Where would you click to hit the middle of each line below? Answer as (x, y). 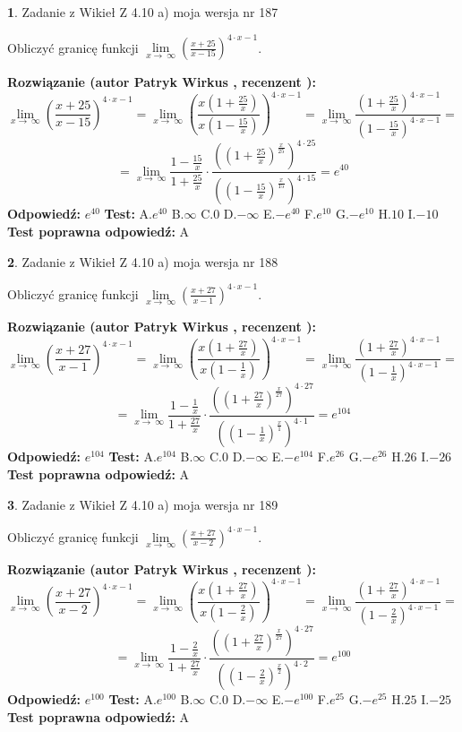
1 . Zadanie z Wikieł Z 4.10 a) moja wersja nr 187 (143, 12)
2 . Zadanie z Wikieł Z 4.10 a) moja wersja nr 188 (143, 261)
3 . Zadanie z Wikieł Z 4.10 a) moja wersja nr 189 (143, 504)
